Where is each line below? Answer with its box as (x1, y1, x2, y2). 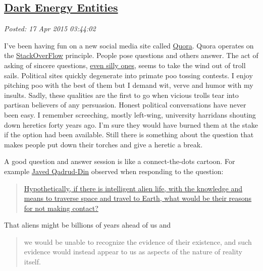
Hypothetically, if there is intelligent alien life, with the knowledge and (24, 183, 243, 193)
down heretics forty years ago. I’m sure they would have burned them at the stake (4, 119, 258, 130)
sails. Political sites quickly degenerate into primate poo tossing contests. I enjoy (4, 70, 253, 80)
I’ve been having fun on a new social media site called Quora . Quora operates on (4, 40, 254, 50)
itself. (24, 256, 41, 267)
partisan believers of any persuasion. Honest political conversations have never (4, 99, 246, 110)
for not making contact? (24, 202, 98, 213)
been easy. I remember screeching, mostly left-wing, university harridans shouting (4, 109, 256, 120)
